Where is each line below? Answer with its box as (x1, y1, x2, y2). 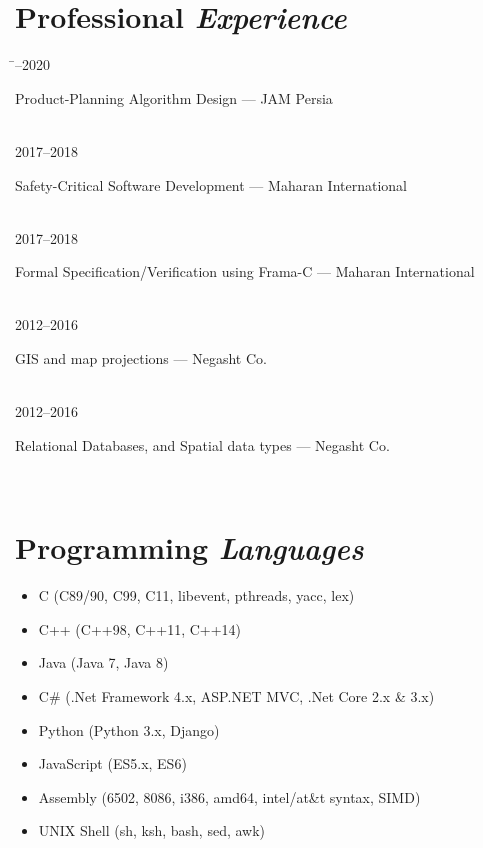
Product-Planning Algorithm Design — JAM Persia (15, 87, 333, 108)
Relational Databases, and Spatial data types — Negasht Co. (15, 434, 390, 455)
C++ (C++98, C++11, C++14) (38, 618, 242, 639)
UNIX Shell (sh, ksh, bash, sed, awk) (38, 820, 266, 841)
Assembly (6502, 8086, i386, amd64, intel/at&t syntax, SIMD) (38, 786, 421, 807)
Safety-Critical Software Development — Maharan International (15, 174, 407, 195)
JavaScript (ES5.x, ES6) (38, 753, 187, 774)
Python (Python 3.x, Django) (38, 719, 220, 740)
